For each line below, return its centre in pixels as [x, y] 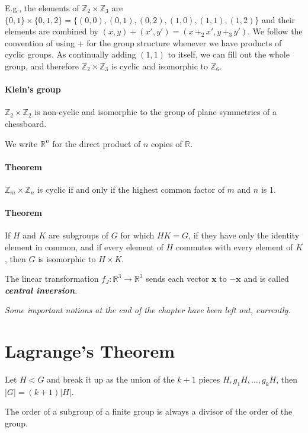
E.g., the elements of [42, 8]
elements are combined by [52, 31]
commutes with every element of [234, 246]
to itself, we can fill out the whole [229, 54]
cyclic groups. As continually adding [70, 54]
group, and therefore [42, 66]
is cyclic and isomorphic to [160, 66]
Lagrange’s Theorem [90, 351]
